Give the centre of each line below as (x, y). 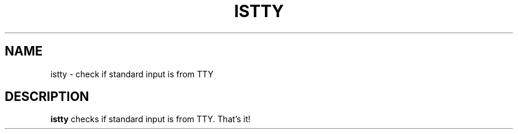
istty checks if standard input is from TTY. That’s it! (150, 119)
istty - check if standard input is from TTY (132, 74)
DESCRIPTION (47, 97)
